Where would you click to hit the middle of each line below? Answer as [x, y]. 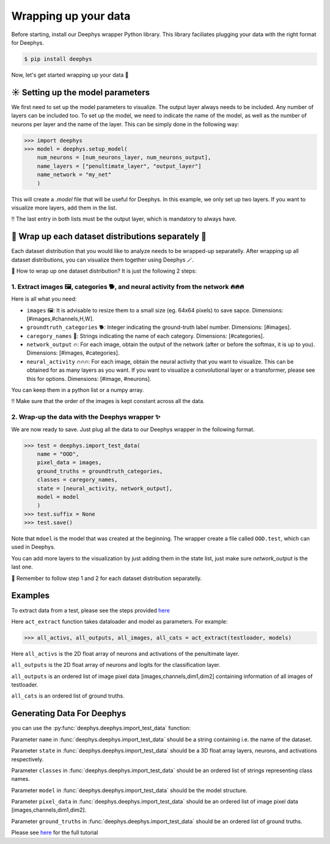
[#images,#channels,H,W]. [60, 318]
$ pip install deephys [58, 59]
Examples [31, 596]
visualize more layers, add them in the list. [64, 208]
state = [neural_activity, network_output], [105, 488]
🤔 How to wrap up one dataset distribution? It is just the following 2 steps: [104, 271]
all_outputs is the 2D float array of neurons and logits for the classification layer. [116, 665]
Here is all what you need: [44, 299]
